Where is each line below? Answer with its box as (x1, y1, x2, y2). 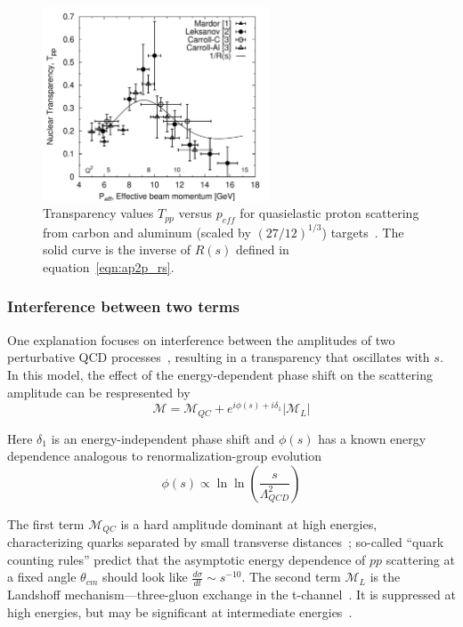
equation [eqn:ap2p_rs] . (43, 257, 175, 276)
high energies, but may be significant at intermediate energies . (7, 602, 353, 621)
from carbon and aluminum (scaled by (43, 222, 251, 241)
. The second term (241, 567, 341, 586)
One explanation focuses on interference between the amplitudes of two (7, 330, 395, 349)
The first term (7, 514, 85, 533)
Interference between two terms (7, 295, 240, 318)
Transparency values (43, 204, 154, 222)
